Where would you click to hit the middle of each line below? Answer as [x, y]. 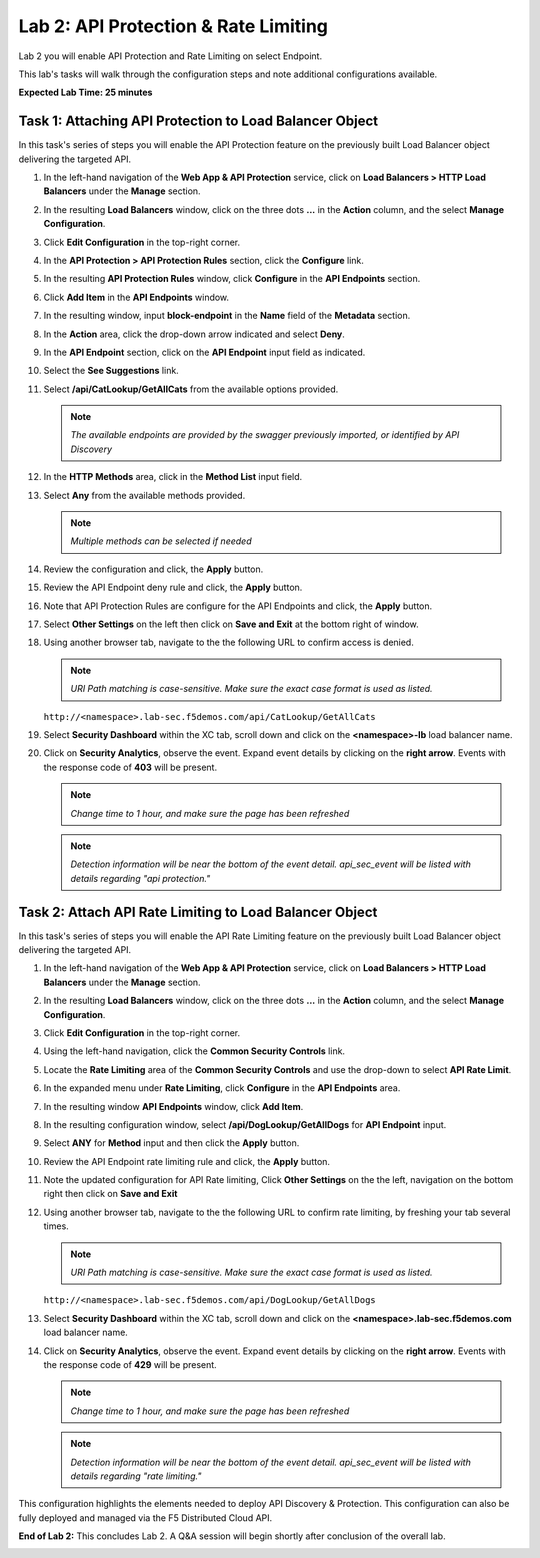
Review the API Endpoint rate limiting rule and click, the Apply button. [186, 1161]
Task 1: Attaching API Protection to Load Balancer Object [198, 121]
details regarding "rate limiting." [136, 1476]
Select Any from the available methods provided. [144, 495]
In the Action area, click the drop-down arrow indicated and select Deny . [194, 334]
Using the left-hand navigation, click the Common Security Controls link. [194, 1051]
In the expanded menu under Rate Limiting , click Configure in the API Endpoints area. [222, 1088]
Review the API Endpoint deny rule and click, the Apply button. [173, 587]
